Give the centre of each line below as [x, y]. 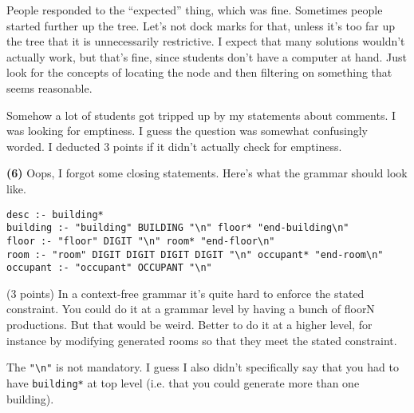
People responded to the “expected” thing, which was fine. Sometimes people [195, 10]
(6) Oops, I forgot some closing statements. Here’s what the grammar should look [207, 173]
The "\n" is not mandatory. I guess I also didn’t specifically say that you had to [203, 367]
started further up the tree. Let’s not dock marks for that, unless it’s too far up [201, 25]
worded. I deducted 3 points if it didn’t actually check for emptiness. [174, 146]
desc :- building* [55, 214]
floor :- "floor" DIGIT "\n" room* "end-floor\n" [141, 241]
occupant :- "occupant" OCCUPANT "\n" [109, 268]
